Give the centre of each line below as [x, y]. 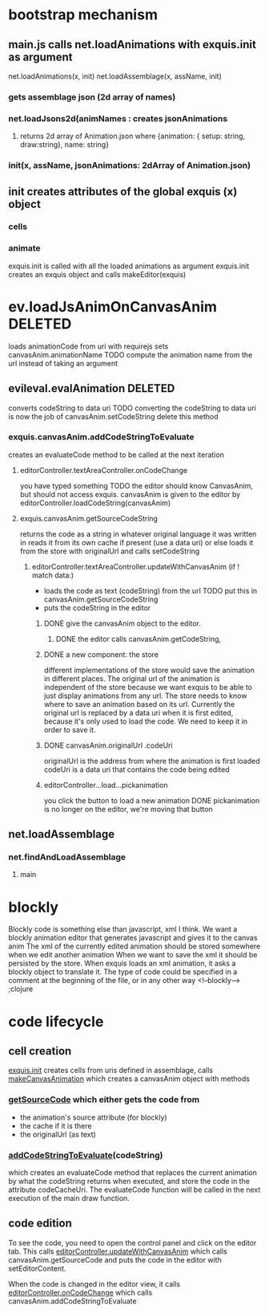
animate [25, 248]
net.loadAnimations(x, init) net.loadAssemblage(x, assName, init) [115, 76]
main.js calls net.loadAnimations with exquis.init [132, 45]
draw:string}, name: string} [64, 145]
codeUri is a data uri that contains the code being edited [137, 769]
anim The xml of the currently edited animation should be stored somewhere [134, 946]
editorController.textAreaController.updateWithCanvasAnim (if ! [136, 566]
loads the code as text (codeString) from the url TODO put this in [151, 590]
